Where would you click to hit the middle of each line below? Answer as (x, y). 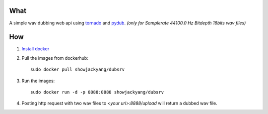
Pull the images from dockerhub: (55, 58)
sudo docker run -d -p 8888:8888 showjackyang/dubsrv (97, 92)
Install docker (35, 49)
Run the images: (38, 81)
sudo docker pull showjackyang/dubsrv (78, 69)
